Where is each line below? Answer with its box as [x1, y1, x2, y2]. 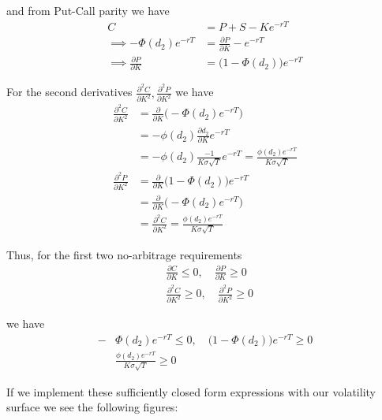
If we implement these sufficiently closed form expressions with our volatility [6, 383, 376, 400]
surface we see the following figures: [6, 399, 178, 415]
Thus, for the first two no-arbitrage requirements [6, 246, 242, 262]
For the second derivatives [6, 84, 133, 100]
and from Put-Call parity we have [6, 2, 170, 18]
